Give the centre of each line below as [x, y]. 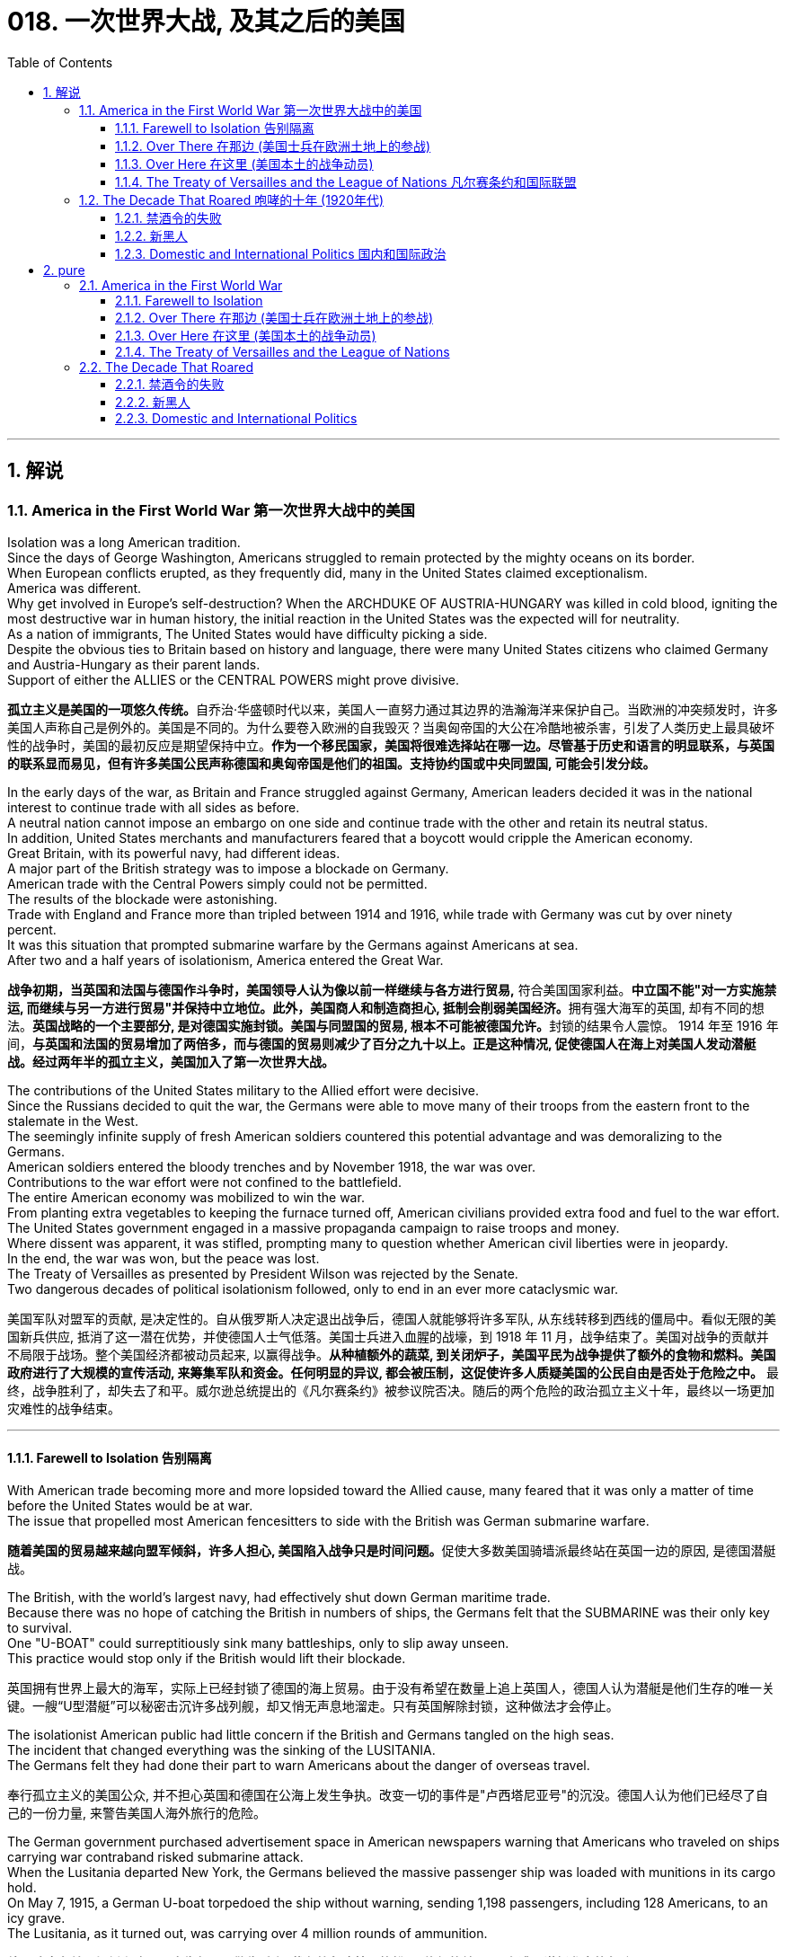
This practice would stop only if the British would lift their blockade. [207, 1659]
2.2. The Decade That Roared [167, 367]
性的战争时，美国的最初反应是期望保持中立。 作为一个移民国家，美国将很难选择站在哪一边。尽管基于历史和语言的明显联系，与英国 [391, 745]
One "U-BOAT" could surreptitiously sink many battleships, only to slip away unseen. [258, 1643]
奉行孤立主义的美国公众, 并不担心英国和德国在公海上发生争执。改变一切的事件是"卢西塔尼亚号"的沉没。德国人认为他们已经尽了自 [388, 1795]
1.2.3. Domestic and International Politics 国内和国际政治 [281, 253]
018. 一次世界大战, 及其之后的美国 [206, 22]
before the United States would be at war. [130, 1506]
